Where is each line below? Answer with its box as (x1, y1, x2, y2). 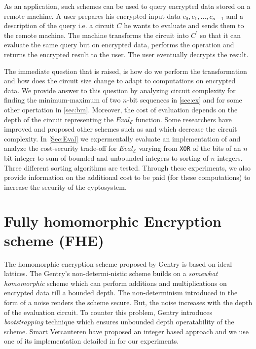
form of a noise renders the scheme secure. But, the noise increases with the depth (4, 297, 253, 308)
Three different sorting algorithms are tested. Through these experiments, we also (4, 162, 251, 173)
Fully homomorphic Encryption (4, 210, 221, 231)
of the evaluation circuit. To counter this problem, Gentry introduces (4, 307, 213, 317)
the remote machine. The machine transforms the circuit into (4, 30, 189, 40)
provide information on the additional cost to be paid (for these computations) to (4, 172, 251, 182)
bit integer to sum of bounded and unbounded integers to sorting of (4, 152, 209, 163)
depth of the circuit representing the (4, 114, 113, 124)
